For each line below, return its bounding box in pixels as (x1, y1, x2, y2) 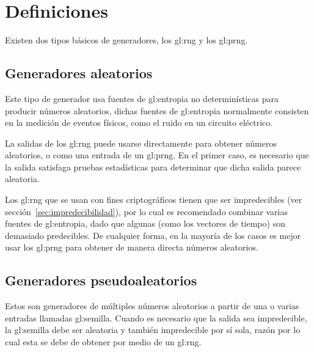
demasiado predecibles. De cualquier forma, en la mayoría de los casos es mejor (5, 229, 301, 241)
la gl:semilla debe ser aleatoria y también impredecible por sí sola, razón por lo (5, 323, 301, 336)
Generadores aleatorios (5, 64, 153, 82)
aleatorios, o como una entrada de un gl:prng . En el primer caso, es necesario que (5, 148, 309, 161)
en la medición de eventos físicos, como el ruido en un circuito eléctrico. (5, 116, 273, 129)
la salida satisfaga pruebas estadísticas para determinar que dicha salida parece (5, 160, 301, 173)
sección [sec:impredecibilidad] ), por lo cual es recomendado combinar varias (5, 205, 288, 218)
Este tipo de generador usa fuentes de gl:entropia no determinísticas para (5, 92, 279, 105)
